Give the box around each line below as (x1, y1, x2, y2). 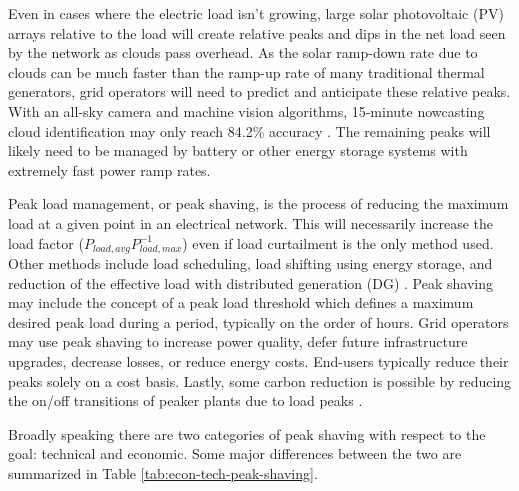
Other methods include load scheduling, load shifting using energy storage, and (8, 252, 493, 273)
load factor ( (8, 232, 84, 253)
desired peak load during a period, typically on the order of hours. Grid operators (8, 311, 509, 332)
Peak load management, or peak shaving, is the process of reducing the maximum (8, 193, 509, 214)
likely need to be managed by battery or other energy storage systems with (8, 140, 468, 161)
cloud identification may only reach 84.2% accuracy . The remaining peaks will (8, 120, 491, 141)
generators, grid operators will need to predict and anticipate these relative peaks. (8, 81, 511, 102)
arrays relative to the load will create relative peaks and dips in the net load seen (8, 22, 506, 43)
